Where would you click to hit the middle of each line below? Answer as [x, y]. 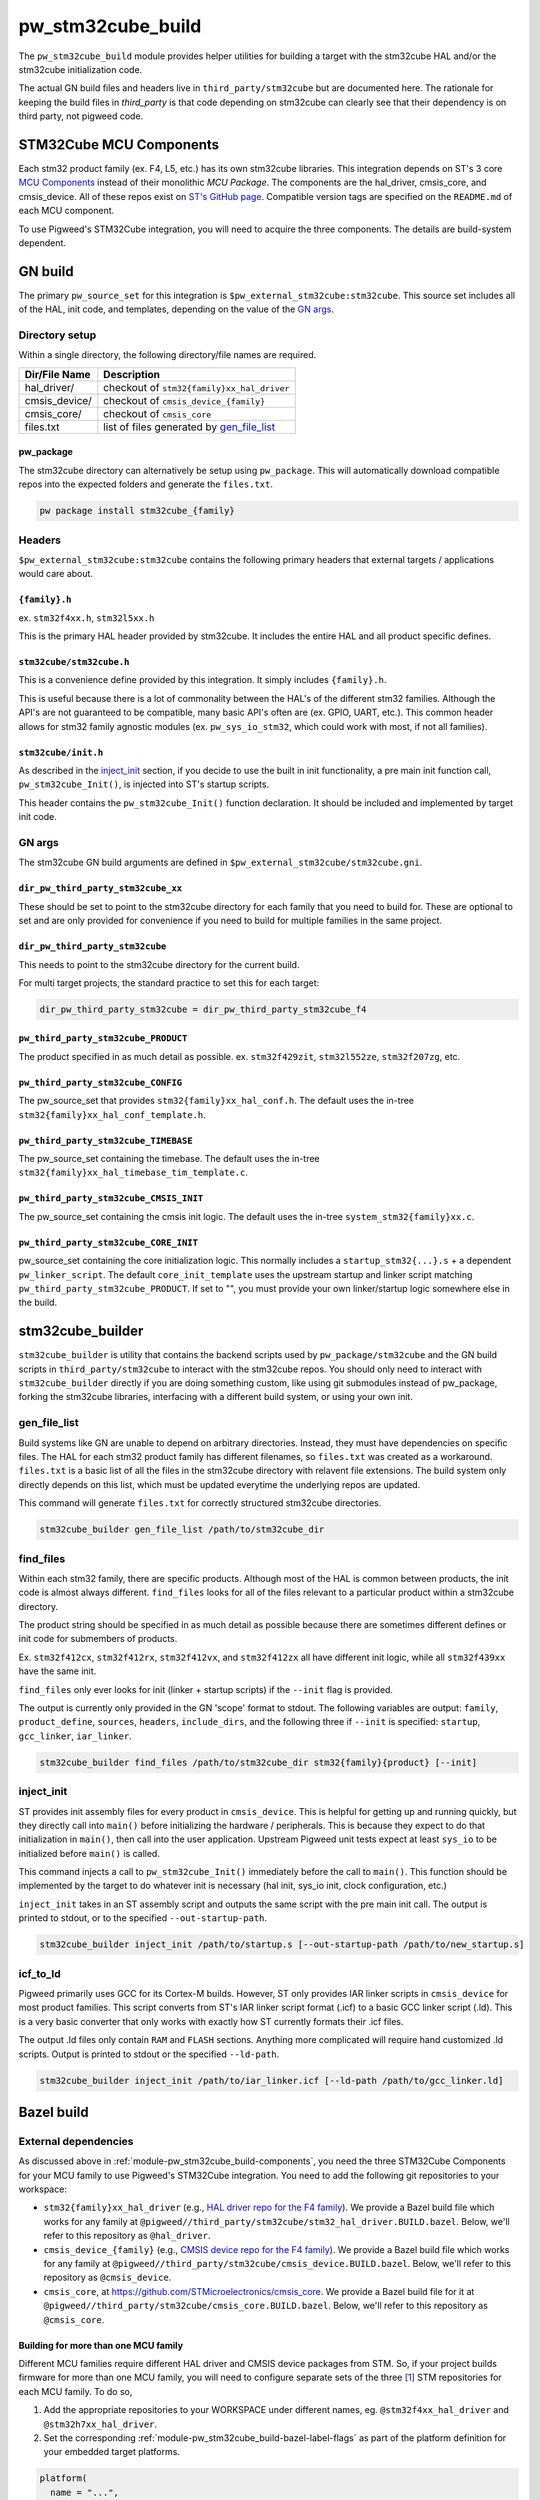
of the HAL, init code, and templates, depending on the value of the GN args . [176, 309]
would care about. [56, 574]
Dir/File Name [57, 374]
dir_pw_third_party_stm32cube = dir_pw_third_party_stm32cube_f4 [203, 1009]
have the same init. [57, 1671]
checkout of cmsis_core [157, 413]
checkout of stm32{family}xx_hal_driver [196, 387]
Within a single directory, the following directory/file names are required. [167, 355]
